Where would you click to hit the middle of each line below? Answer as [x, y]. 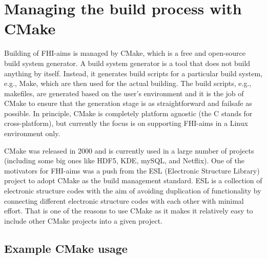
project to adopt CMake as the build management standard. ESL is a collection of [133, 180]
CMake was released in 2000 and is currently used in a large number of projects [129, 150]
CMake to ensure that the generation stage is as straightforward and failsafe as [128, 103]
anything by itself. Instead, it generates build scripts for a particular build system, [133, 73]
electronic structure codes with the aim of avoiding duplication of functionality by [133, 191]
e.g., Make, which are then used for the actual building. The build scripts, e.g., [128, 83]
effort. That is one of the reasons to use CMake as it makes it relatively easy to [129, 211]
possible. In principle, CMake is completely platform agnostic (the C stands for [128, 113]
